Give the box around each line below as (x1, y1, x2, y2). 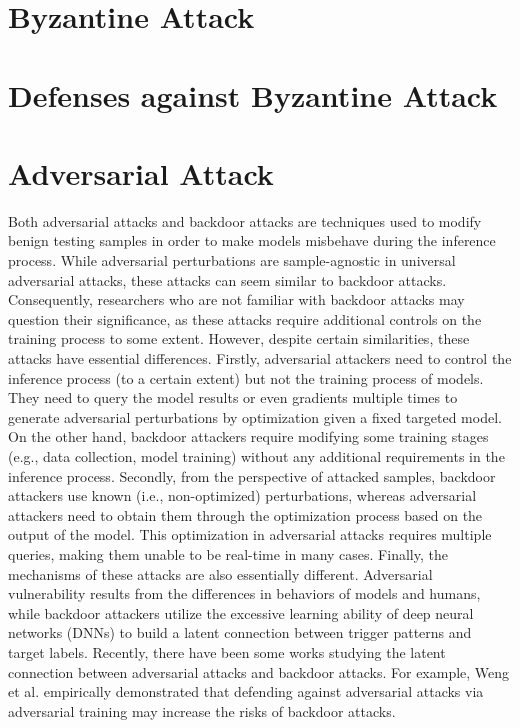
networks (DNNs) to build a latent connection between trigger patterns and (8, 622, 472, 643)
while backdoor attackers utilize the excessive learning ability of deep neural (8, 602, 474, 623)
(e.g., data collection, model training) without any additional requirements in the (8, 446, 505, 466)
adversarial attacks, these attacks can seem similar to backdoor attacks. (8, 269, 447, 290)
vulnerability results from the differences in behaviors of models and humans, (8, 583, 481, 604)
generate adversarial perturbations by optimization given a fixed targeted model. (8, 406, 502, 427)
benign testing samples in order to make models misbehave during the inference (8, 230, 496, 251)
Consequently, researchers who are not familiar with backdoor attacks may (8, 289, 465, 310)
